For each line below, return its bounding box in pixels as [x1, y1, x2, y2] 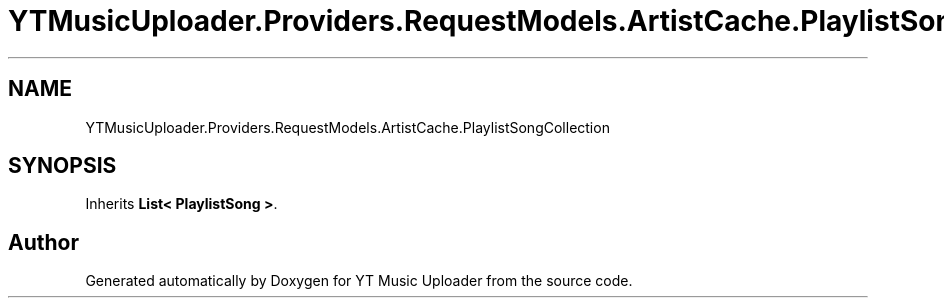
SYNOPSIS [8, 153, 117, 179]
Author [8, 229, 79, 255]
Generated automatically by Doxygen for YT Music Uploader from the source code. [85, 272, 633, 290]
